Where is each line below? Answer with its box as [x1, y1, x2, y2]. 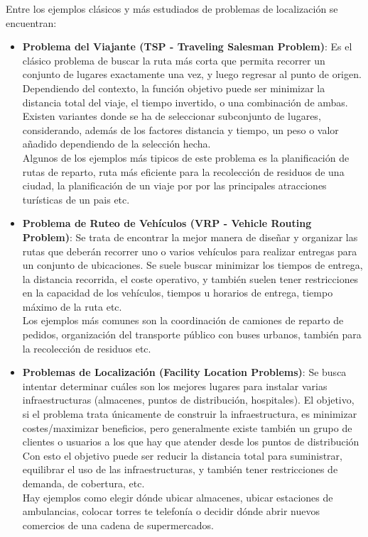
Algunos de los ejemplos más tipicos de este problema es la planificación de [22, 150, 350, 165]
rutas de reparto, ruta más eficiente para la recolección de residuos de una [22, 164, 345, 179]
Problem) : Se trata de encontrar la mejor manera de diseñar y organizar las [22, 229, 358, 244]
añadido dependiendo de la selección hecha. [22, 136, 211, 151]
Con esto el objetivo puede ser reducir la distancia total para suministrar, [22, 448, 342, 463]
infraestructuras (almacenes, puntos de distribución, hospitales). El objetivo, [22, 392, 355, 407]
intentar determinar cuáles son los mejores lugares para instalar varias [22, 378, 328, 393]
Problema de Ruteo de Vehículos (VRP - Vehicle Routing [22, 216, 312, 231]
